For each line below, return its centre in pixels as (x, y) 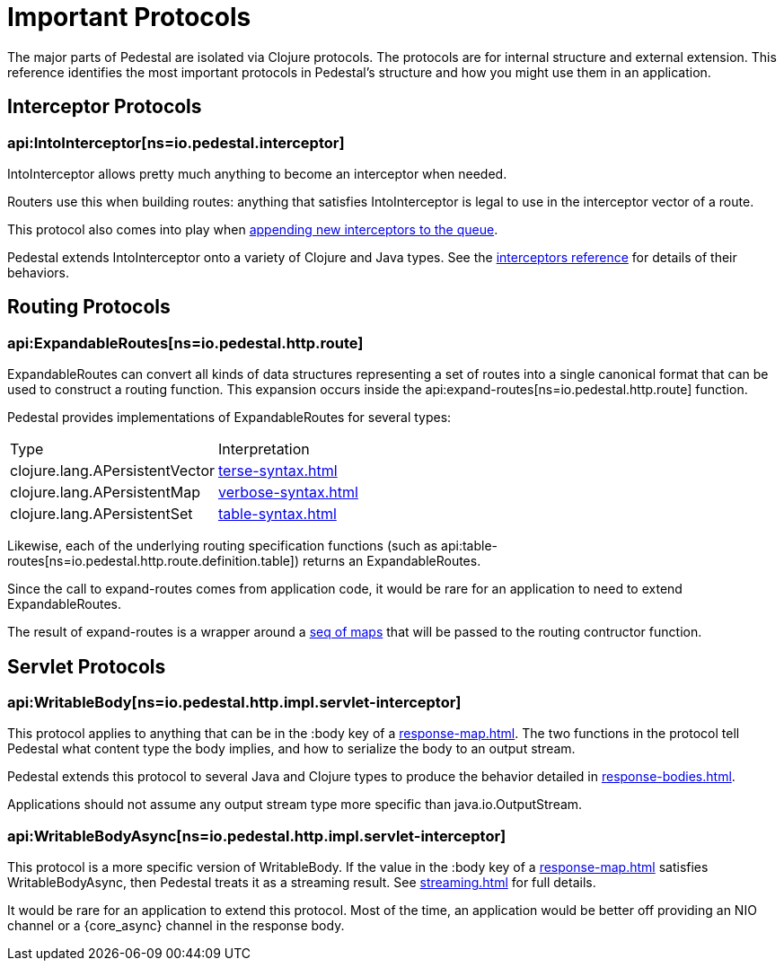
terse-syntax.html (278, 471)
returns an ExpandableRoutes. (392, 561)
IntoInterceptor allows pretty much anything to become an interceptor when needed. (257, 173)
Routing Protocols (89, 307)
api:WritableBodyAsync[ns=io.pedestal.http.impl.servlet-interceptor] (257, 836)
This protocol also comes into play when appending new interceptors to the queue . (253, 229)
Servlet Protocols (87, 666)
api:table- (470, 546)
